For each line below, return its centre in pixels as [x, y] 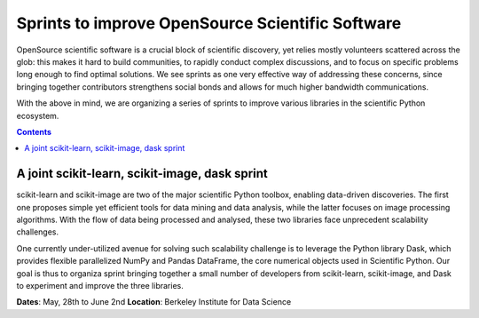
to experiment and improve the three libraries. [100, 285]
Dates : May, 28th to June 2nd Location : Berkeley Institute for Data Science [154, 302]
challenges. [38, 232]
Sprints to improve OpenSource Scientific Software [209, 23]
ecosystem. [38, 115]
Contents [34, 131]
